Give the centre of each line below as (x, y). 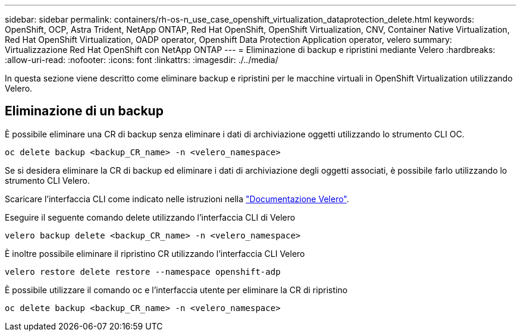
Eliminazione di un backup (84, 111)
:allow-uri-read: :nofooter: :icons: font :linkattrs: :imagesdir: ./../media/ (142, 60)
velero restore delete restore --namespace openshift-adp (143, 271)
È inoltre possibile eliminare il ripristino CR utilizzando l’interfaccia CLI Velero (155, 253)
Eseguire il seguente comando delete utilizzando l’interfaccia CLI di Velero (150, 217)
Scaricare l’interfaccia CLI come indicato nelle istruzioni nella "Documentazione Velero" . (177, 199)
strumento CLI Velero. (47, 180)
